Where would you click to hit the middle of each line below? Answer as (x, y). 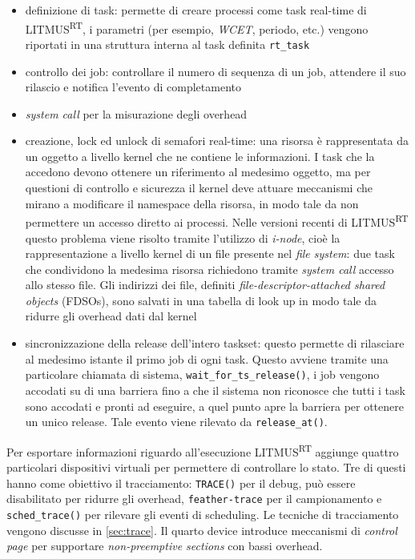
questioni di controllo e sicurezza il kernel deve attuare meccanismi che (199, 188)
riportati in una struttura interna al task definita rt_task (167, 44)
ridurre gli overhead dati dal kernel (111, 316)
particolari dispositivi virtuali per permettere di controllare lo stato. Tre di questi (206, 467)
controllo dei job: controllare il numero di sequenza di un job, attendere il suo (216, 71)
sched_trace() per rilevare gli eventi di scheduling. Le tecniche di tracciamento (203, 514)
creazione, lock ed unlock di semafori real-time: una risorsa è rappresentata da (217, 141)
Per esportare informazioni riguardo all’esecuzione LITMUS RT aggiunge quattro (203, 450)
